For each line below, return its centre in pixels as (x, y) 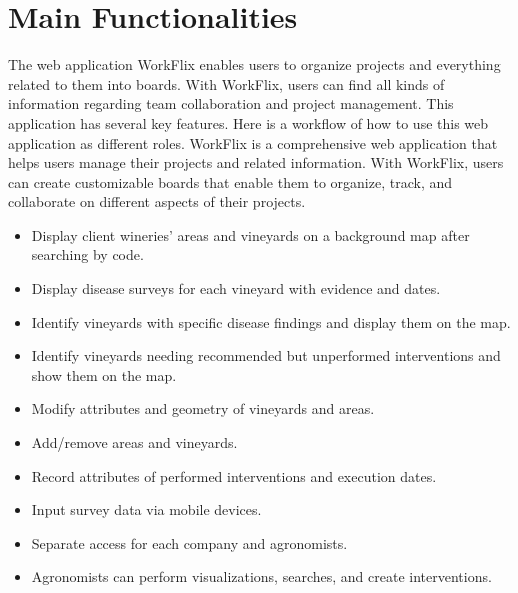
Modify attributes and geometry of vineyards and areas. (203, 408)
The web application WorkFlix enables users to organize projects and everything (254, 64)
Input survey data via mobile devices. (146, 509)
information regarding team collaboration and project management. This (231, 103)
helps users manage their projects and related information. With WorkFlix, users (256, 162)
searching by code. (87, 254)
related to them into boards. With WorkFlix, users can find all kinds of (226, 83)
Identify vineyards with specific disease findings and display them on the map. (271, 321)
